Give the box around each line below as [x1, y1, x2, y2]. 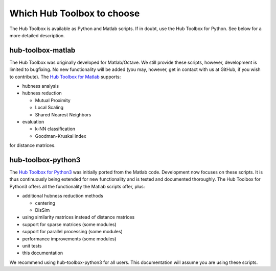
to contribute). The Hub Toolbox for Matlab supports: [9, 73, 121, 80]
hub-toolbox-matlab [9, 46, 76, 55]
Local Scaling [35, 105, 64, 111]
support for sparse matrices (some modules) [22, 221, 117, 227]
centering [35, 200, 56, 206]
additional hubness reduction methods [22, 193, 103, 199]
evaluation [22, 118, 44, 125]
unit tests [22, 242, 42, 249]
